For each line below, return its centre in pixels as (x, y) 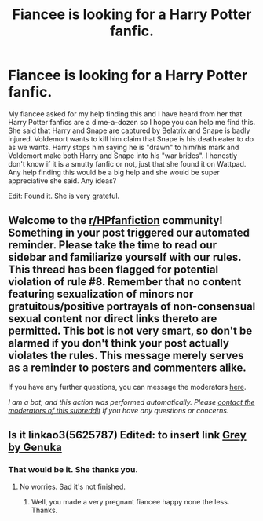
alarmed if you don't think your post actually (119, 343)
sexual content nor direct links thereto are (113, 319)
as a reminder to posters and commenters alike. (128, 368)
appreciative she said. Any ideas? (62, 180)
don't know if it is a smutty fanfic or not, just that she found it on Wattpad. (127, 163)
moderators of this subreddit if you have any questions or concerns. (119, 410)
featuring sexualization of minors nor (101, 294)
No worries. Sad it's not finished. (72, 487)
